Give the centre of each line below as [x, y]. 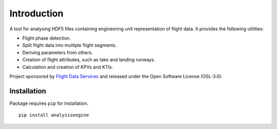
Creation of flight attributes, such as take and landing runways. [89, 60]
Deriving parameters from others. [58, 52]
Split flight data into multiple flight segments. [70, 45]
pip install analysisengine [54, 115]
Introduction [36, 13]
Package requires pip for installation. [49, 103]
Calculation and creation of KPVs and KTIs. [68, 67]
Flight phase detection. [47, 38]
